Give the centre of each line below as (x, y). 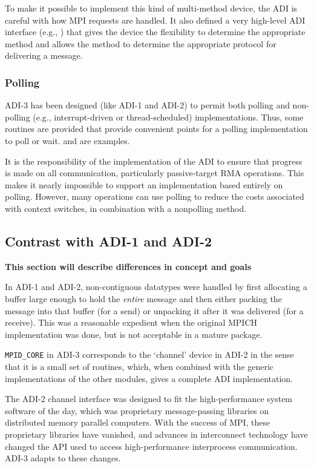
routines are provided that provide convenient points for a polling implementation (156, 129)
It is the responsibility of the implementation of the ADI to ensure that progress (154, 161)
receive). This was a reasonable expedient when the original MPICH (131, 322)
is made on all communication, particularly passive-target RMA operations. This (155, 173)
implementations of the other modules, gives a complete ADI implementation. (149, 378)
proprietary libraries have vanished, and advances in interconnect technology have (156, 434)
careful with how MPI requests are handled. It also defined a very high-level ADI (155, 20)
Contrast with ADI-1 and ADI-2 (109, 241)
